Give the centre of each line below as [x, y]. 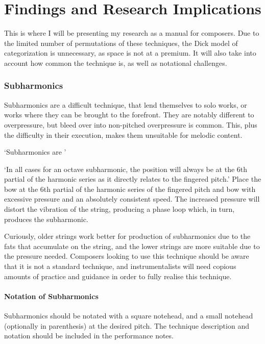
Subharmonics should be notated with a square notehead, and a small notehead [129, 316]
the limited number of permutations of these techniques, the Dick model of [121, 43]
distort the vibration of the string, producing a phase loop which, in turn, [119, 209]
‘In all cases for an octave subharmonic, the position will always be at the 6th [126, 169]
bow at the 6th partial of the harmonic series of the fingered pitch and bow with [130, 189]
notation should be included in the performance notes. [89, 336]
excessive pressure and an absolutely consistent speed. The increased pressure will [132, 199]
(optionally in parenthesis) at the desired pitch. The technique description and [127, 325]
